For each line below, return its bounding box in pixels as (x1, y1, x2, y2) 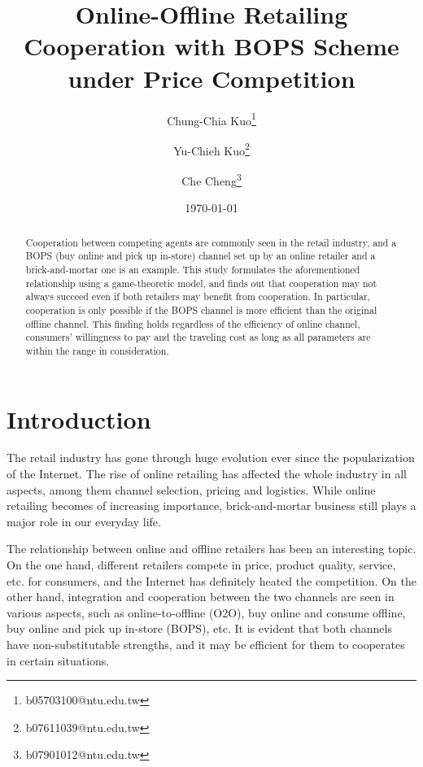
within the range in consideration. (25, 343, 169, 357)
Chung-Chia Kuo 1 (167, 109, 256, 129)
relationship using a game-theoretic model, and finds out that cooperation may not (25, 276, 377, 290)
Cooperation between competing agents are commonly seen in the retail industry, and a (25, 235, 397, 249)
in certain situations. (7, 652, 110, 669)
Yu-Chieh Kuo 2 (173, 139, 250, 159)
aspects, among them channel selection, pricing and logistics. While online (7, 481, 376, 498)
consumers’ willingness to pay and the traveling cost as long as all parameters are (25, 330, 371, 344)
